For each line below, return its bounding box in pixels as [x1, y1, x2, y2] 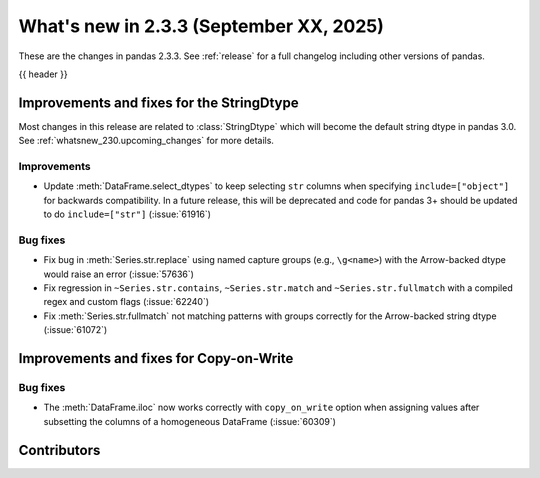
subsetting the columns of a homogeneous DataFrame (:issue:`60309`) [43, 415, 337, 427]
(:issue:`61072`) [43, 324, 108, 336]
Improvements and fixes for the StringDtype [18, 94, 299, 111]
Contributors [18, 441, 101, 459]
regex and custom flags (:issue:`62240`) [43, 296, 210, 308]
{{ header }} [18, 68, 69, 80]
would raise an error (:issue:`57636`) [43, 268, 195, 280]
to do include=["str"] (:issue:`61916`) [43, 208, 212, 220]
